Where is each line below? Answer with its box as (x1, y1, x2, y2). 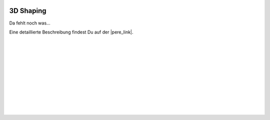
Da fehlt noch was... (9, 20, 50, 26)
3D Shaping (9, 6, 46, 15)
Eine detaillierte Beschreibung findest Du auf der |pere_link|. (9, 29, 133, 35)
